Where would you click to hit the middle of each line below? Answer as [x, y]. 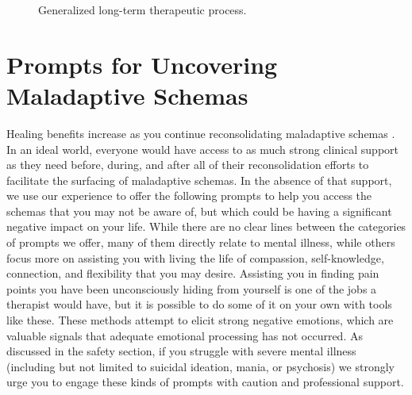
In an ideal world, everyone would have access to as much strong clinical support [203, 149]
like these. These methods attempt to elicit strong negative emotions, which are [200, 320]
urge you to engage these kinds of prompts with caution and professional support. [205, 382]
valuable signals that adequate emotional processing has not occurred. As [185, 335]
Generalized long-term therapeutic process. [142, 10]
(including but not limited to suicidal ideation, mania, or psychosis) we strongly [200, 366]
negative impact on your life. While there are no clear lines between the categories [206, 226]
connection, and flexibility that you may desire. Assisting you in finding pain [193, 273]
